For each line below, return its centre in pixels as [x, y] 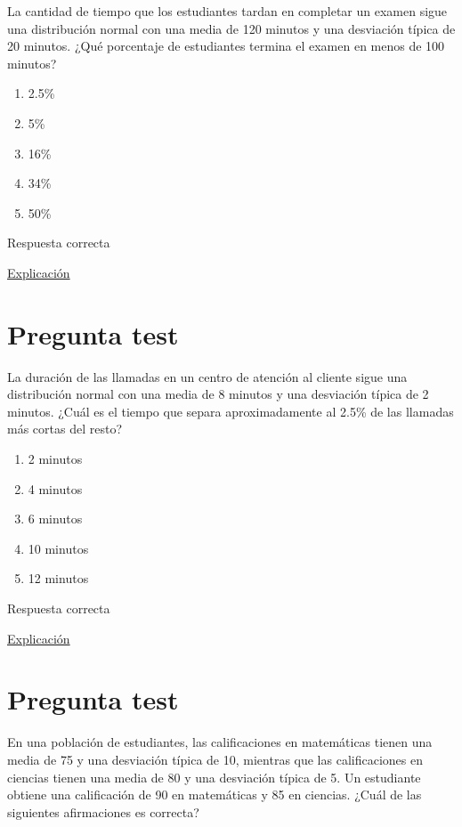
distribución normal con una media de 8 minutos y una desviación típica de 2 [218, 394]
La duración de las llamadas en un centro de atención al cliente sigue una [207, 376]
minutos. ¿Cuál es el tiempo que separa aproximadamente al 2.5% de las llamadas [231, 411]
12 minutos [58, 578]
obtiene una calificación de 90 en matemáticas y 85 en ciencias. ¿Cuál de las [215, 795]
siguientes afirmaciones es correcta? [103, 811]
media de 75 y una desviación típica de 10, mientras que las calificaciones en [215, 759]
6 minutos [55, 519]
